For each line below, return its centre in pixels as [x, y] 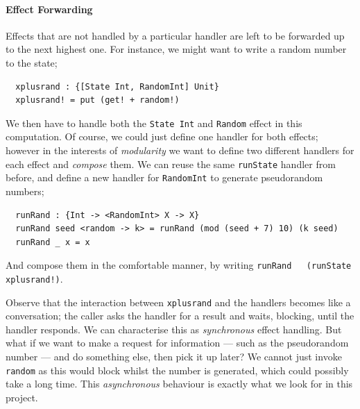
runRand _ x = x [53, 242]
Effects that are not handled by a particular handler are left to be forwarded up [175, 35]
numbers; [25, 191]
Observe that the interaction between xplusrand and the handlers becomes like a [178, 302]
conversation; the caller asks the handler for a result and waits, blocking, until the [180, 316]
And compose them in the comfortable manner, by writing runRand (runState [179, 265]
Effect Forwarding [49, 9]
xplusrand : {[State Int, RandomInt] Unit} [117, 86]
